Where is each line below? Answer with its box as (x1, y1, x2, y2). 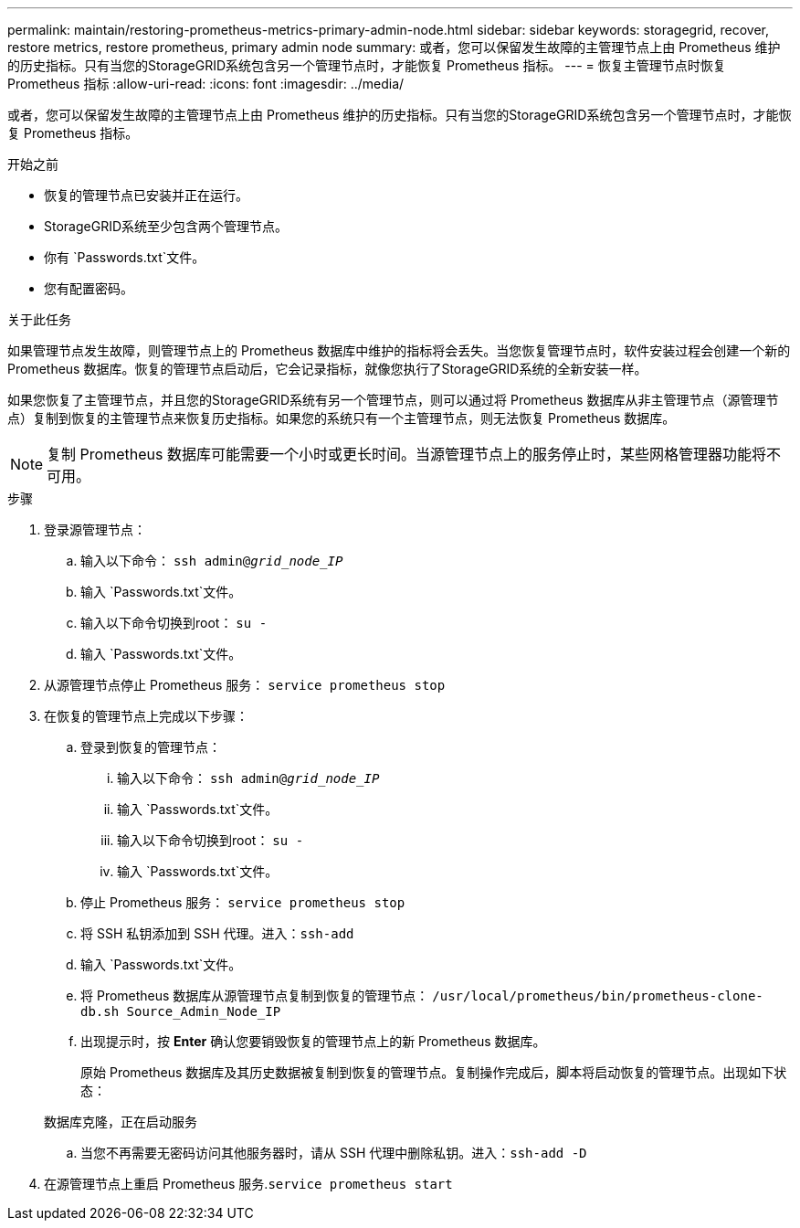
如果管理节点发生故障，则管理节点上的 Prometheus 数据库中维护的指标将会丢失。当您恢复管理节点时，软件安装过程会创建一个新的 (7, 343, 791, 358)
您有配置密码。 (44, 281, 133, 296)
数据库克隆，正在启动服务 (44, 1114, 197, 1129)
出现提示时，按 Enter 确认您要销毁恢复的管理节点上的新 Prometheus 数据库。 (80, 1033, 546, 1049)
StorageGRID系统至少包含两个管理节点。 (44, 218, 289, 234)
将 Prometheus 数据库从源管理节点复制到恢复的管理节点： (80, 988, 429, 1003)
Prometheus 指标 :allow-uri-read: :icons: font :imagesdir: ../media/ (7, 76, 405, 91)
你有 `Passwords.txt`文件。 (44, 249, 205, 265)
